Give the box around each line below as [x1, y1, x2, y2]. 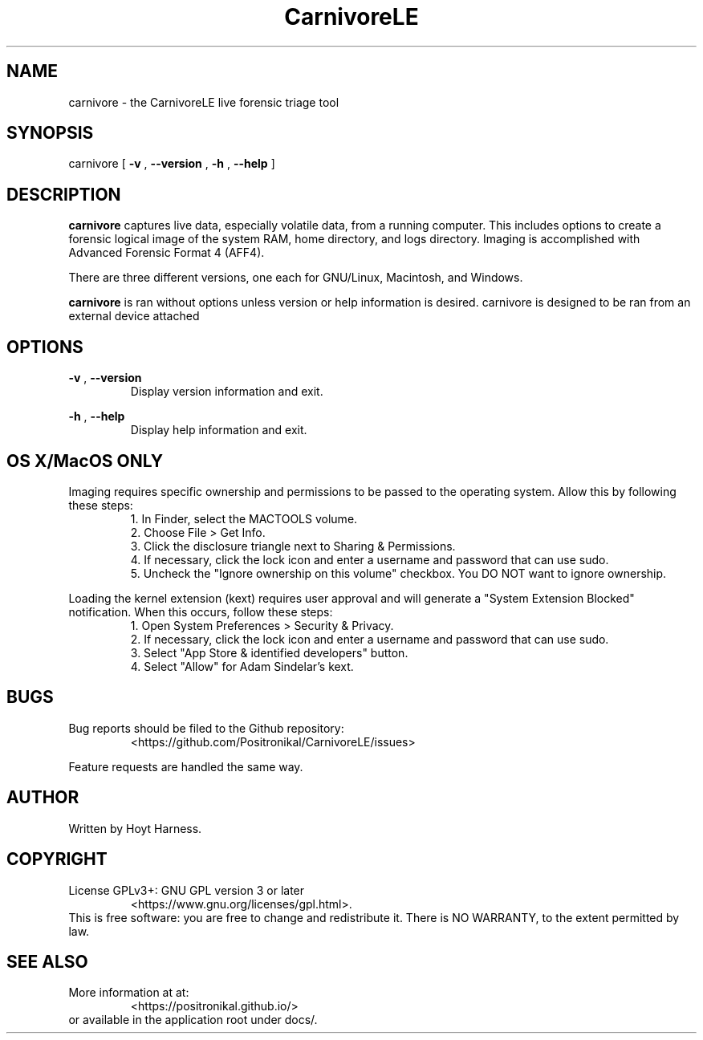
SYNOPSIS [6, 123, 94, 144]
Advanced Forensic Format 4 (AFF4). [68, 246, 265, 260]
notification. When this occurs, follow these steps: [68, 604, 333, 619]
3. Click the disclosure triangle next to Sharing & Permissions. [130, 538, 456, 553]
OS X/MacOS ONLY [6, 450, 164, 471]
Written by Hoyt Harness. [68, 821, 202, 835]
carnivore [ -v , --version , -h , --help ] [68, 156, 275, 171]
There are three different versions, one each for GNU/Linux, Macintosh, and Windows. [68, 270, 523, 285]
